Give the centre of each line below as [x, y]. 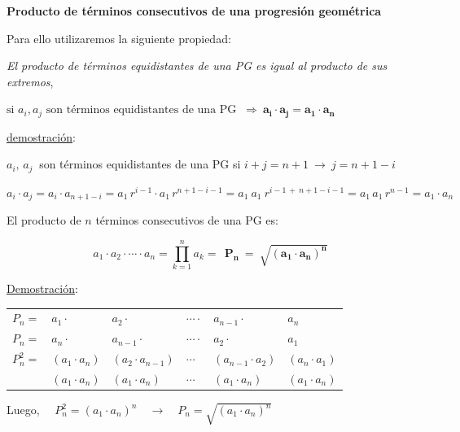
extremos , [30, 81]
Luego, [23, 410]
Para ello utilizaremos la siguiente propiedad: [119, 38]
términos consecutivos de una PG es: [187, 220]
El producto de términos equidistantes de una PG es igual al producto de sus [197, 65]
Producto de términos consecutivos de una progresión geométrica [194, 11]
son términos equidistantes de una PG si [140, 164]
